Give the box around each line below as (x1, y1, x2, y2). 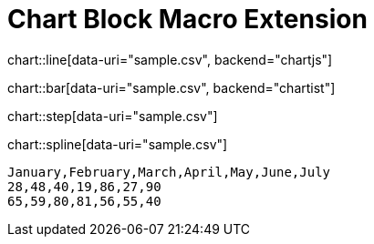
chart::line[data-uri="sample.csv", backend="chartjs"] (7, 51, 333, 67)
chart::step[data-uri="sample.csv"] (7, 107, 218, 124)
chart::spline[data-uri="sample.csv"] (7, 136, 228, 152)
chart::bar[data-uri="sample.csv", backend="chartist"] (7, 79, 336, 96)
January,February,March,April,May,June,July (7, 164, 331, 179)
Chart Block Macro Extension (7, 4, 368, 35)
